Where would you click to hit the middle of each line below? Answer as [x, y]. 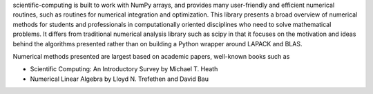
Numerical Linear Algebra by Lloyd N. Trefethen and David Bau [119, 79]
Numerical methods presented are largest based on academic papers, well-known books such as [151, 56]
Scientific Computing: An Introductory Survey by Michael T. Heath [124, 69]
